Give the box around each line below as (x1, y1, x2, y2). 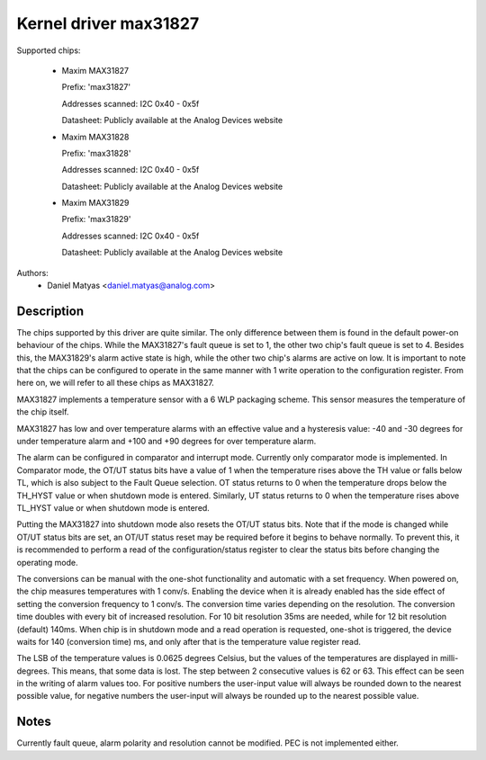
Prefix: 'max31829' (61, 214, 131, 225)
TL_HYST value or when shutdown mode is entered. (16, 503, 211, 513)
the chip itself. (16, 407, 69, 417)
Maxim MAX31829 (61, 198, 130, 209)
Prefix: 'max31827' (61, 82, 130, 93)
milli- (439, 653, 459, 664)
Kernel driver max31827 (16, 13, 200, 33)
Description (16, 303, 85, 318)
